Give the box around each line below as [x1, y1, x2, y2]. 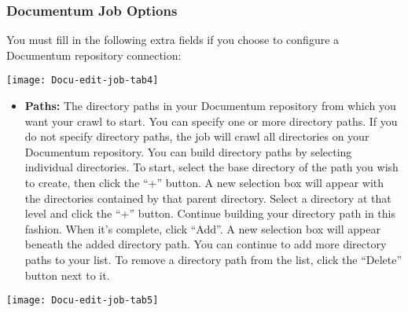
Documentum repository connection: [6, 46, 182, 63]
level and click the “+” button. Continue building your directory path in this [24, 205, 395, 222]
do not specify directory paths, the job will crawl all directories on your [24, 128, 369, 145]
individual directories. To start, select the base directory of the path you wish [24, 159, 399, 175]
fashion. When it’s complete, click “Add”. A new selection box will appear [24, 220, 380, 237]
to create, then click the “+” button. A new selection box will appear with [24, 174, 384, 191]
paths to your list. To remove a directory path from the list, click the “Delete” [24, 251, 402, 267]
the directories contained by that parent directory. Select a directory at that [24, 189, 391, 206]
